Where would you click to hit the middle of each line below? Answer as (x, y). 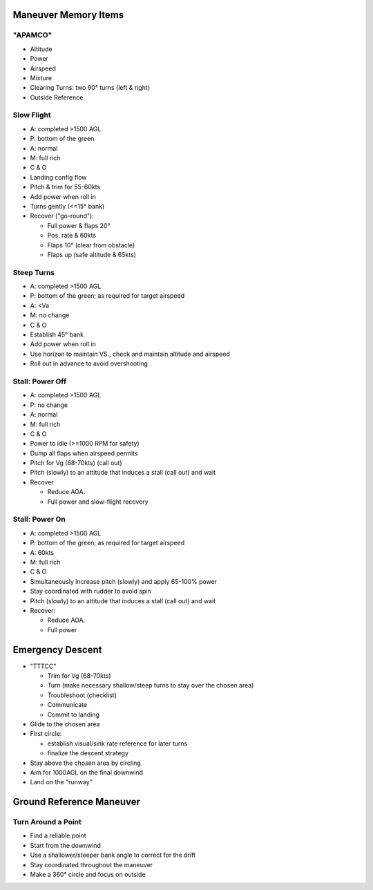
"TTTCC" (43, 666)
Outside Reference (57, 97)
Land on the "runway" (61, 782)
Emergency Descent (57, 650)
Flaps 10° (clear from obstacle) (91, 245)
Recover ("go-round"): (62, 216)
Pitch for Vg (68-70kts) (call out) (76, 463)
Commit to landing (74, 714)
